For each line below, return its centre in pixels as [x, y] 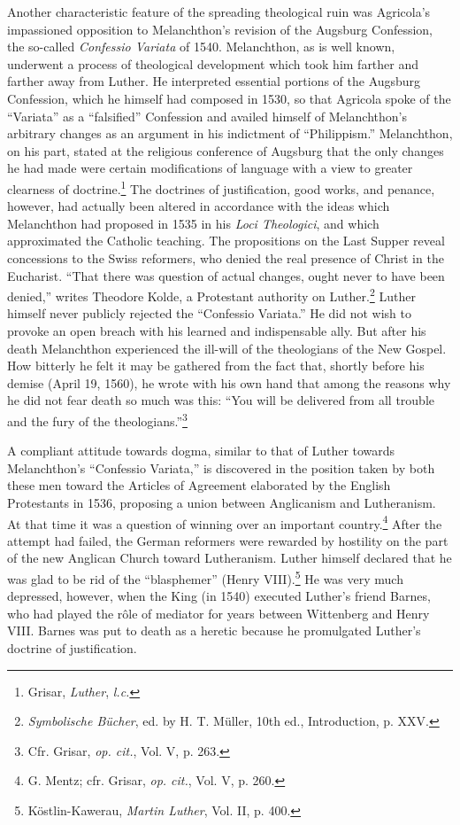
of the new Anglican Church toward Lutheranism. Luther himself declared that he [230, 558]
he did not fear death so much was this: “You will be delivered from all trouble [221, 400]
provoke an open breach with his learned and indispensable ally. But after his [217, 331]
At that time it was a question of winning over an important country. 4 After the [225, 522]
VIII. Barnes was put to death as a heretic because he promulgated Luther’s [214, 630]
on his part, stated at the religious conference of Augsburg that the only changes [226, 150]
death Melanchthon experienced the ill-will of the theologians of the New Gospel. [227, 348]
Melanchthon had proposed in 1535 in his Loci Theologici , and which [193, 223]
